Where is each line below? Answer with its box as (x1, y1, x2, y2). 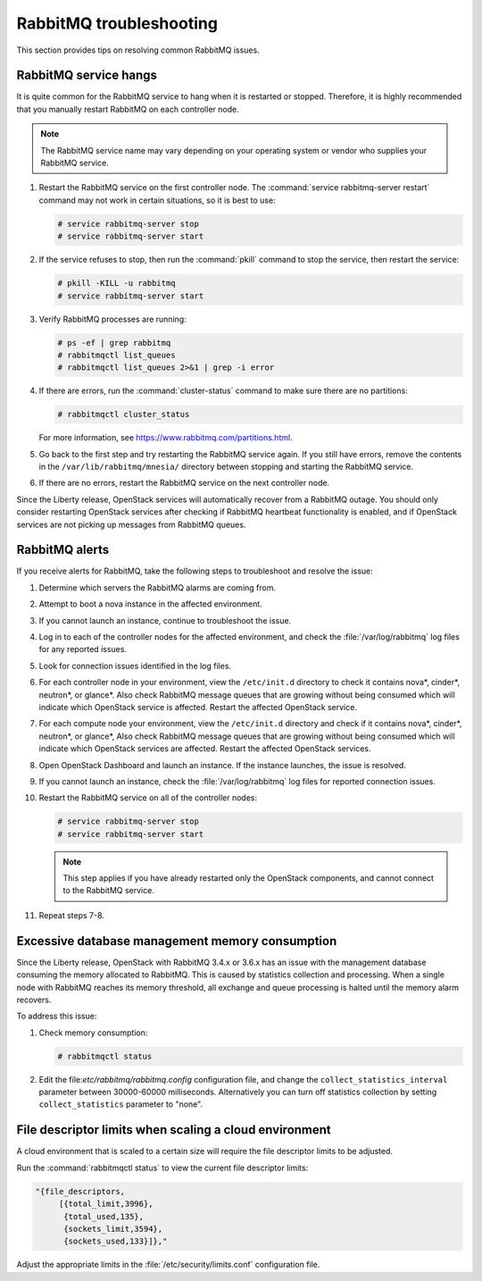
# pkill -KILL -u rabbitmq (57, 278, 176, 289)
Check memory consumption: (38, 1027, 148, 1038)
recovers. (16, 994, 52, 1005)
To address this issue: (16, 1010, 97, 1022)
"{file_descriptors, (35, 1186, 125, 1196)
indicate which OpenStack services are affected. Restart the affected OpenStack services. (38, 743, 371, 754)
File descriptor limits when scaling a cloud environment (16, 1122, 332, 1138)
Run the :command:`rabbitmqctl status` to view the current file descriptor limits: (16, 1162, 309, 1173)
